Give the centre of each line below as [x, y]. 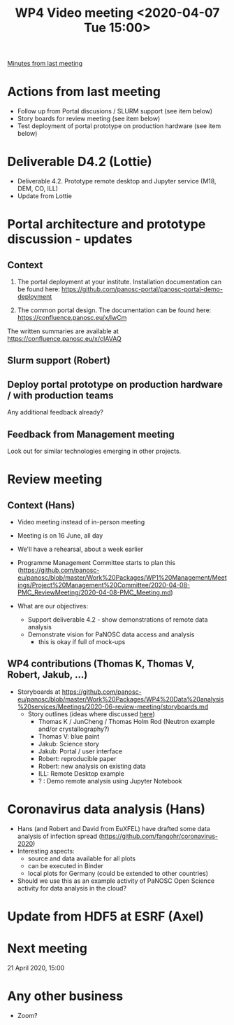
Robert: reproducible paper [77, 758]
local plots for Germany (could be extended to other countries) [118, 873]
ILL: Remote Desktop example [81, 773]
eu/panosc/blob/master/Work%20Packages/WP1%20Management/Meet [122, 578]
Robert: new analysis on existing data [92, 766]
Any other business [65, 996]
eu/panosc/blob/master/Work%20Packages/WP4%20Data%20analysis [120, 699]
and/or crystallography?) [74, 729]
